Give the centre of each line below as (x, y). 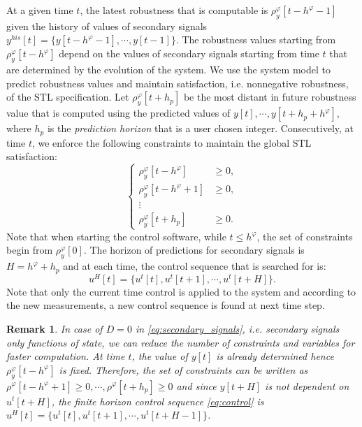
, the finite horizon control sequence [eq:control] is (158, 401)
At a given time (40, 10)
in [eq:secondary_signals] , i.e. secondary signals (237, 328)
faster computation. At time (66, 356)
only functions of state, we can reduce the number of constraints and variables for (181, 342)
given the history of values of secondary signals (107, 26)
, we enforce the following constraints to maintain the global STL (172, 142)
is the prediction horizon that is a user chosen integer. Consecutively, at (201, 128)
